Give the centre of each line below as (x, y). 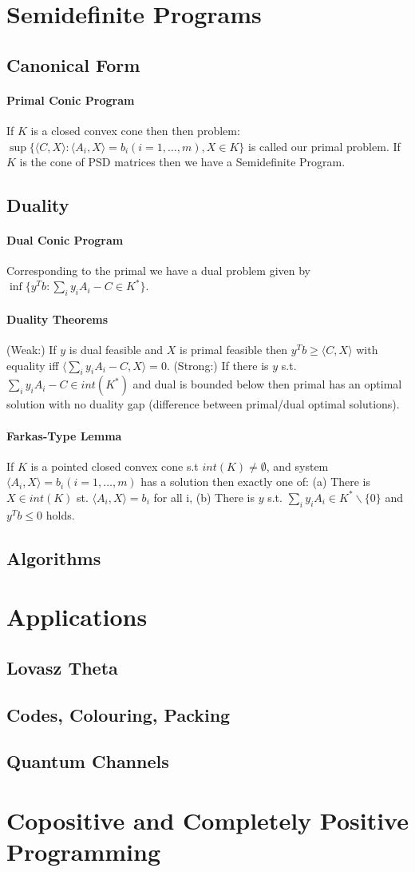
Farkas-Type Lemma (64, 435)
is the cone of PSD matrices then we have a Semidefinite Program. (182, 162)
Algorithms (54, 557)
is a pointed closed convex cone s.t (115, 466)
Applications (77, 617)
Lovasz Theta (62, 667)
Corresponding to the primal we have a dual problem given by (158, 271)
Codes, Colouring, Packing (119, 714)
